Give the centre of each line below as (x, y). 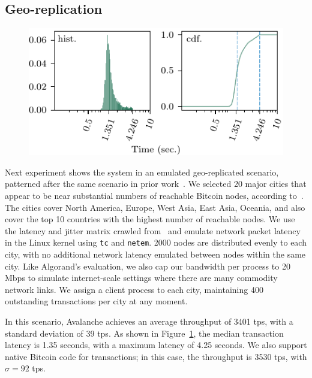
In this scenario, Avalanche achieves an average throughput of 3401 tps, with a (149, 321)
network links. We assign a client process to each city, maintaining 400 (134, 289)
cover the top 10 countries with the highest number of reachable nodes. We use (150, 219)
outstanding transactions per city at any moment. (96, 301)
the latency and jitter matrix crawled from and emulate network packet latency (153, 230)
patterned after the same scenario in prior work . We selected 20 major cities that (156, 184)
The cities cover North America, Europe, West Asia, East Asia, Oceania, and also (155, 207)
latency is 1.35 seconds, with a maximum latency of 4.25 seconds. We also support (156, 345)
